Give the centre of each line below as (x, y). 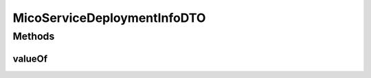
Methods (34, 36)
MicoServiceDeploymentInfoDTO (109, 18)
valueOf (30, 58)
